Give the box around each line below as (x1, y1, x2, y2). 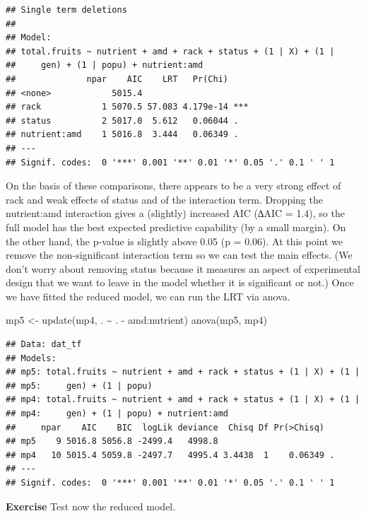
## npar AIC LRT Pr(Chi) (6, 74, 228, 84)
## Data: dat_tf (6, 339, 82, 350)
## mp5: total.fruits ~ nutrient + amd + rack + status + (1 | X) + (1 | (6, 367, 360, 377)
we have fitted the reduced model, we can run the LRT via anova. (6, 288, 290, 303)
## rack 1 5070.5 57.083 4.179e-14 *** (6, 102, 249, 112)
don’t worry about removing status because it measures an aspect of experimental (6, 261, 360, 276)
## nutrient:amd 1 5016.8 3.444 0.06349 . (6, 129, 239, 140)
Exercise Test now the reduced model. (6, 498, 176, 513)
